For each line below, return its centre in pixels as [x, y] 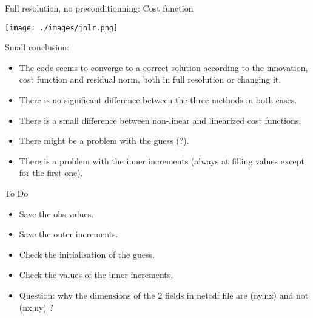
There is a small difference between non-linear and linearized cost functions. [160, 120]
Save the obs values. [56, 213]
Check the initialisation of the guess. [87, 254]
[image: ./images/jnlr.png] [62, 28]
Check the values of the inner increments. [96, 275]
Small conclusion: [37, 47]
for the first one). [51, 173]
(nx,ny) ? [36, 307]
